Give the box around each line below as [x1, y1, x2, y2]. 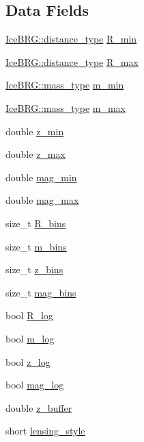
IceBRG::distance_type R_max [5, 54, 139, 69]
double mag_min [5, 170, 77, 184]
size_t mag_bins [5, 285, 76, 299]
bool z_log [5, 354, 51, 369]
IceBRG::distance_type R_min [5, 32, 137, 46]
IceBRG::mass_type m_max [5, 100, 126, 115]
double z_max [5, 147, 66, 161]
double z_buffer [5, 400, 72, 415]
